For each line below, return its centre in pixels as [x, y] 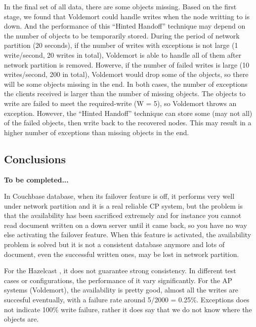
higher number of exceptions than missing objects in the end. [97, 132]
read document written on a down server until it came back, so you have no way [126, 225]
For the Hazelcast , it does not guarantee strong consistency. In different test [120, 271]
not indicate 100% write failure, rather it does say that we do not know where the [128, 309]
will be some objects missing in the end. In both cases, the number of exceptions [126, 84]
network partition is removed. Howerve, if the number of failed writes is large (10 [127, 64]
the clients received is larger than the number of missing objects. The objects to [125, 93]
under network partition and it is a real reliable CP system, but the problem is [123, 205]
